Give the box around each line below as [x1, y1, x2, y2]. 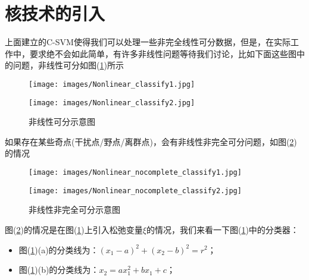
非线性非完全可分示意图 [29, 203, 120, 216]
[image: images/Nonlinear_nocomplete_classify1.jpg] [29, 168, 242, 177]
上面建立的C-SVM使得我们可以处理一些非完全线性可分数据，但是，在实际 [5, 36, 291, 48]
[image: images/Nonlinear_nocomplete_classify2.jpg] [29, 186, 242, 195]
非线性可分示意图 [29, 115, 95, 128]
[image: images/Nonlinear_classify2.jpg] [29, 98, 195, 107]
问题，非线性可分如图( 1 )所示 [13, 59, 124, 71]
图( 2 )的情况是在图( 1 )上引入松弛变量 [5, 223, 143, 235]
